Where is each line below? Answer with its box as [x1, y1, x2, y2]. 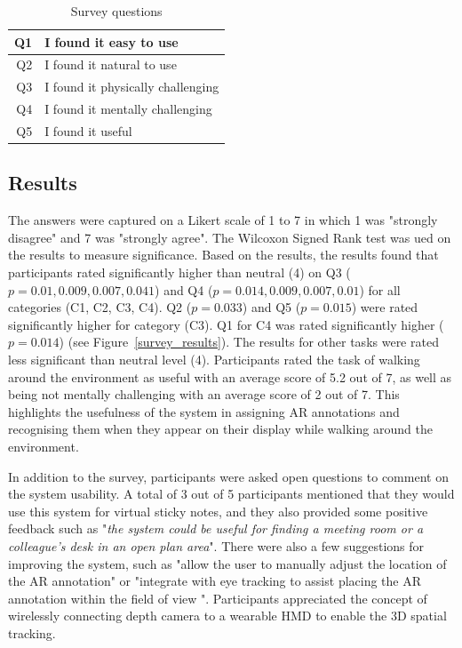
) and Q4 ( [155, 280, 213, 299]
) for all [359, 280, 401, 299]
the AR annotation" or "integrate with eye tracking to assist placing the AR [8, 572, 422, 590]
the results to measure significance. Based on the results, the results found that [8, 245, 439, 264]
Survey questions [70, 2, 163, 20]
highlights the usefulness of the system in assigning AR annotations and [8, 402, 400, 420]
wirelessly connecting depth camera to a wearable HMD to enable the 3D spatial [8, 606, 447, 625]
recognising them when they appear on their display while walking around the [8, 420, 433, 438]
